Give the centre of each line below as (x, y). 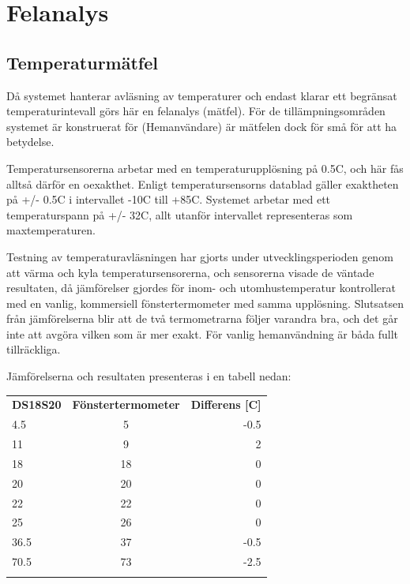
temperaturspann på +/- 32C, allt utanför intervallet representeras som (180, 214)
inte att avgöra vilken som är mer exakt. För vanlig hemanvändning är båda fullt (203, 333)
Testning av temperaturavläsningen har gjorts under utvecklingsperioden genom (200, 256)
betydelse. (30, 142)
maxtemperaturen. (51, 230)
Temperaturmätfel (82, 62)
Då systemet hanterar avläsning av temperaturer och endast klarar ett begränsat (202, 95)
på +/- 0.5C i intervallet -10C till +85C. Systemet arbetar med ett (169, 199)
